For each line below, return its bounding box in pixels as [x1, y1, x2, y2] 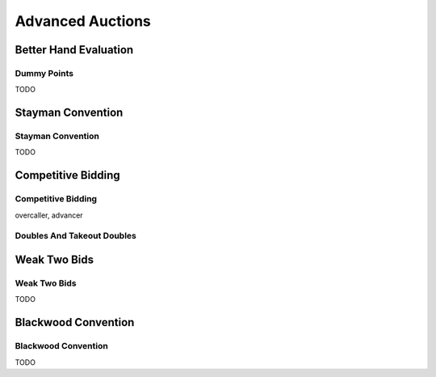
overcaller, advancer [15, 210, 84, 220]
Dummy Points [15, 67, 74, 78]
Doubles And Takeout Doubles [15, 231, 136, 242]
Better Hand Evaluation [15, 43, 134, 57]
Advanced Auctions [15, 12, 151, 30]
